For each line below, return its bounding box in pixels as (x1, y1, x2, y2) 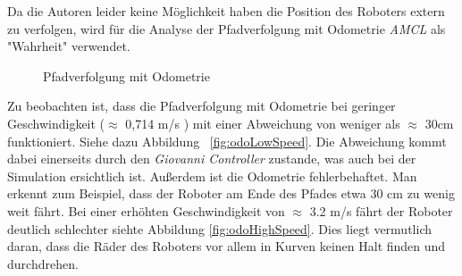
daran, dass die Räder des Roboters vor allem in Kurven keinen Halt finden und (7, 237, 446, 255)
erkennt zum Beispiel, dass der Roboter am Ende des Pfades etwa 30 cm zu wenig (7, 184, 455, 203)
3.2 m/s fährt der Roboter (309, 201, 453, 220)
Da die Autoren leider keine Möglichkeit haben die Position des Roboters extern (7, 2, 445, 20)
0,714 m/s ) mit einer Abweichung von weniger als (125, 113, 400, 132)
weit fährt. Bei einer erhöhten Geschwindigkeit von (7, 201, 285, 220)
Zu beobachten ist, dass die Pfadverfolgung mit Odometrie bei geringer (7, 96, 396, 115)
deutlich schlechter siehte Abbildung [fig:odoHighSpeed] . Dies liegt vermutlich (7, 219, 432, 238)
